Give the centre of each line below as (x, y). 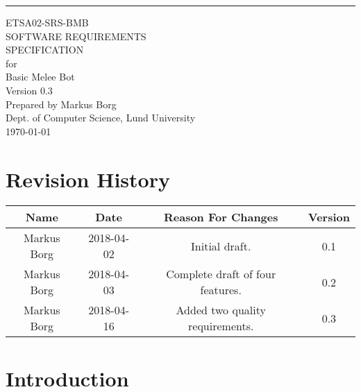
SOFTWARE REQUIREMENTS (76, 36)
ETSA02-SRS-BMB (47, 22)
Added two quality (221, 310)
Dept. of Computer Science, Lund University (101, 118)
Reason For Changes (221, 217)
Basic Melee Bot (40, 77)
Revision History (88, 179)
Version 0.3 (29, 90)
